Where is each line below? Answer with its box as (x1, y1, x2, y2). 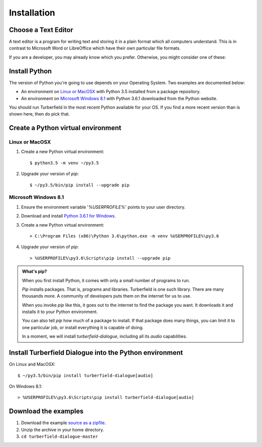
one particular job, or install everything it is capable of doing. (22, 324, 144, 330)
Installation (9, 7, 55, 18)
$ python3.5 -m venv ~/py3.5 (30, 160, 99, 166)
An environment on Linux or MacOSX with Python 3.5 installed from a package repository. (21, 89, 201, 95)
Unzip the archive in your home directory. (21, 427, 104, 432)
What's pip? (22, 268, 47, 274)
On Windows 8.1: (9, 383, 42, 389)
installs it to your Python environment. (22, 309, 98, 315)
